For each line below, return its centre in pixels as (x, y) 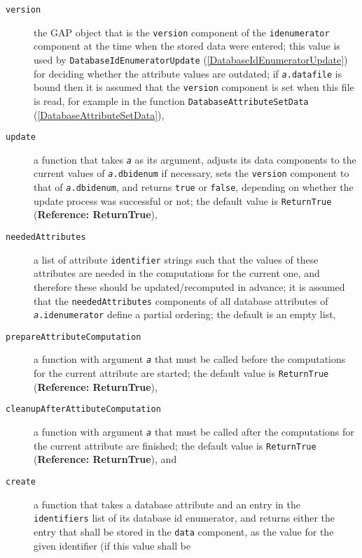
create (21, 481)
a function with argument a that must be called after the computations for (194, 432)
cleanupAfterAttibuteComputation (83, 409)
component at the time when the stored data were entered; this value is (187, 46)
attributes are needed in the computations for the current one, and (177, 273)
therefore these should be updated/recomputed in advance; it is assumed (189, 286)
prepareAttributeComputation (74, 337)
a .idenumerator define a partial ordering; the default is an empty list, (185, 314)
